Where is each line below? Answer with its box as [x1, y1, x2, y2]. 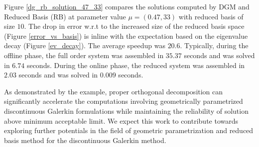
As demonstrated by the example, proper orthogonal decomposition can [4, 86, 223, 96]
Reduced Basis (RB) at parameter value [4, 11, 126, 21]
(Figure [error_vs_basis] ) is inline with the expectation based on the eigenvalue [4, 30, 248, 41]
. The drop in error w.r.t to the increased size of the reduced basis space [24, 21, 245, 31]
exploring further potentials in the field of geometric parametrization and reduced [4, 125, 254, 136]
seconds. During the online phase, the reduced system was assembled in [26, 60, 245, 70]
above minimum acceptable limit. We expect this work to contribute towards [4, 115, 239, 126]
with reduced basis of [178, 11, 244, 21]
